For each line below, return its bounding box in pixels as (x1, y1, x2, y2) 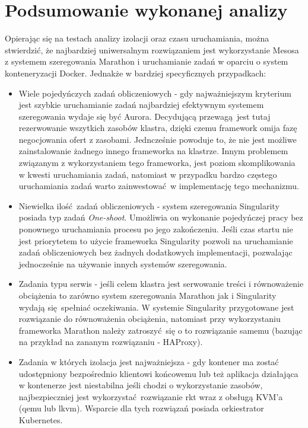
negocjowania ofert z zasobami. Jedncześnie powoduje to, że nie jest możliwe (18, 133, 297, 145)
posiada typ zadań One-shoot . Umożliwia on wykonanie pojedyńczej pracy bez (18, 211, 303, 223)
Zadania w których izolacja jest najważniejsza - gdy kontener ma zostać (18, 355, 279, 368)
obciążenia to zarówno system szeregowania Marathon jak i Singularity (18, 289, 277, 301)
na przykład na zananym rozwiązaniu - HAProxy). (18, 336, 203, 348)
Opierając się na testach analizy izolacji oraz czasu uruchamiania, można (5, 32, 269, 44)
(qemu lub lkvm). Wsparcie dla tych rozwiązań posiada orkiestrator (18, 402, 264, 414)
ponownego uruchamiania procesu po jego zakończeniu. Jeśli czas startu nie (18, 223, 293, 235)
